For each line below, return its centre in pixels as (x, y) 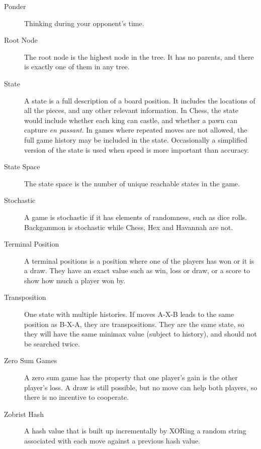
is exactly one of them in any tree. (77, 67)
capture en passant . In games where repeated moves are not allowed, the (136, 130)
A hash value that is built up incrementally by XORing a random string (135, 431)
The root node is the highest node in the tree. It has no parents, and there (139, 57)
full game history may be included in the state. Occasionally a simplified (136, 139)
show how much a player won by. (75, 280)
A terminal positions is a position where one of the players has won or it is (139, 260)
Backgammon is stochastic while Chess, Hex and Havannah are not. (129, 227)
